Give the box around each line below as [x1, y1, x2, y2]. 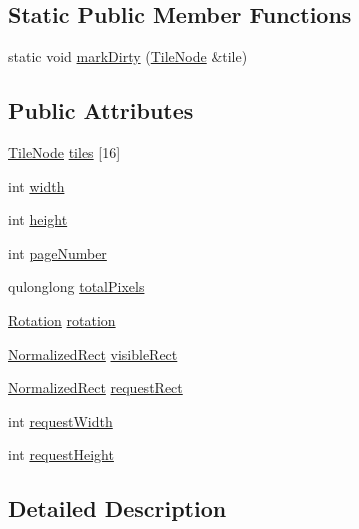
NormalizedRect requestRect [8, 377, 183, 398]
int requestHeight [8, 444, 114, 465]
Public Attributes [8, 95, 194, 126]
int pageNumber [8, 242, 107, 263]
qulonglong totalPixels [8, 276, 145, 297]
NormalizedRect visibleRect [8, 343, 178, 364]
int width [8, 175, 65, 196]
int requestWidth [8, 410, 113, 431]
